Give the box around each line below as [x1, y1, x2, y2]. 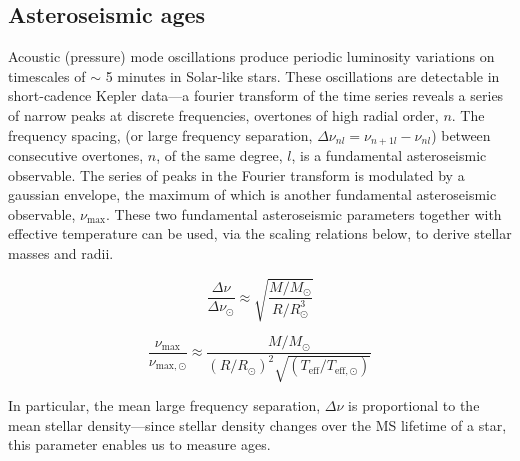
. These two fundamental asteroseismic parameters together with [106, 203, 502, 224]
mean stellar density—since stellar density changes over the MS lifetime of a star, [8, 414, 507, 435]
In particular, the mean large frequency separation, [8, 395, 321, 416]
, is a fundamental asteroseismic [291, 145, 487, 166]
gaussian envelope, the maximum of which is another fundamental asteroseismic [8, 184, 497, 205]
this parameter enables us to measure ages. [8, 434, 271, 455]
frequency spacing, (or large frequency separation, [8, 124, 313, 145]
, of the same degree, [156, 145, 283, 166]
